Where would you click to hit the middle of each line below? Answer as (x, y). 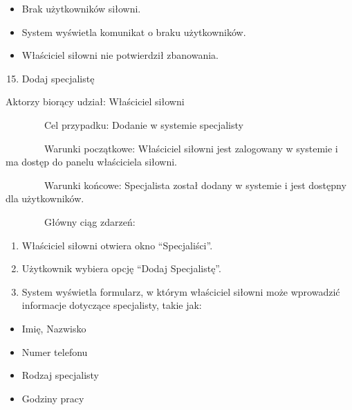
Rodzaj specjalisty (60, 375)
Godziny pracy (53, 398)
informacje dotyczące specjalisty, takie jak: (112, 305)
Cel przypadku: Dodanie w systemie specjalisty (143, 124)
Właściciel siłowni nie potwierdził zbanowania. (120, 55)
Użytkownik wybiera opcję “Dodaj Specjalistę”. (121, 268)
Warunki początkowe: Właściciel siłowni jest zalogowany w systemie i (191, 148)
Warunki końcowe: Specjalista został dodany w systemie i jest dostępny (195, 185)
